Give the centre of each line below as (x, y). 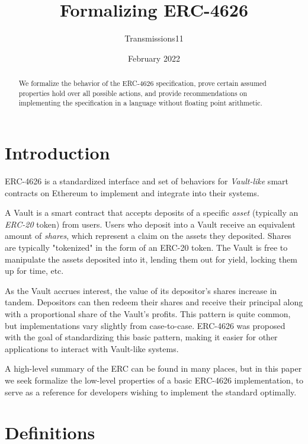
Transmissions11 (154, 38)
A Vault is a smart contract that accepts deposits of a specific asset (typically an (152, 213)
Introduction (57, 153)
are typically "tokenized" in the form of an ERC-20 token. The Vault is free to (146, 247)
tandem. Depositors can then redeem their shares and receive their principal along (154, 302)
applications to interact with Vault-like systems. (92, 348)
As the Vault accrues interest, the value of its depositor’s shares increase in (141, 290)
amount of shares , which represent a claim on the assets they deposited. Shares (148, 236)
